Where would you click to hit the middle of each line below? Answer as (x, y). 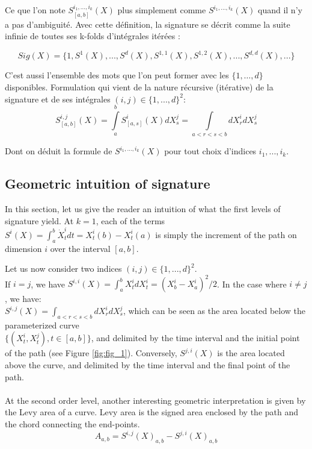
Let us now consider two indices (63, 268)
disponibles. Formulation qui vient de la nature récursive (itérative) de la (139, 86)
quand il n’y (280, 10)
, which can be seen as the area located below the (214, 311)
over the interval (80, 248)
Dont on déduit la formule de (59, 151)
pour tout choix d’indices (210, 151)
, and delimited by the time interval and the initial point (195, 338)
